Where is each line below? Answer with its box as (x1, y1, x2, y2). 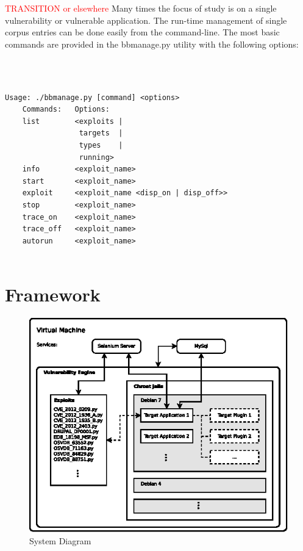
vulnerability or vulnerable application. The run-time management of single (5, 13, 287, 26)
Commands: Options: (22, 105, 110, 114)
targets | (79, 129, 123, 138)
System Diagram (29, 535, 91, 547)
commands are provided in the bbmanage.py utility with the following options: (5, 37, 299, 50)
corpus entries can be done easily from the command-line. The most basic (5, 26, 280, 38)
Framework (5, 282, 101, 307)
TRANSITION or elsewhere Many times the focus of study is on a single (5, 2, 277, 14)
